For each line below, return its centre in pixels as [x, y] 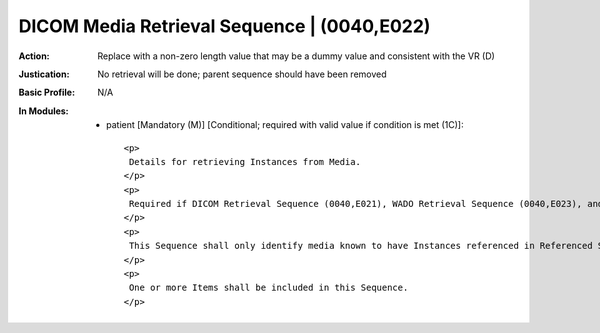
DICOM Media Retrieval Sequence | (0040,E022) [224, 26]
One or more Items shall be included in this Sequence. [268, 288]
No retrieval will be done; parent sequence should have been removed [242, 74]
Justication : [44, 74]
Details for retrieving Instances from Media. [245, 161]
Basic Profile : [46, 92]
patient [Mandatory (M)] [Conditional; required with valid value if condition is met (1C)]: [285, 125]
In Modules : [43, 111]
